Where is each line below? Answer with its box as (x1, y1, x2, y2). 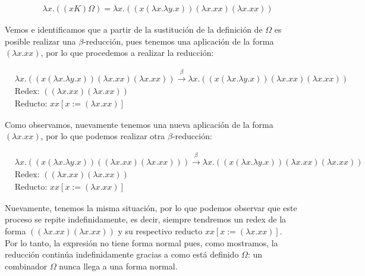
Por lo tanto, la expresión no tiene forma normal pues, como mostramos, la (5, 236, 278, 249)
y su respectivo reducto (118, 224, 203, 237)
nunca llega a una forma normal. (59, 259, 178, 272)
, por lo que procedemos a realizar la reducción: (40, 46, 214, 59)
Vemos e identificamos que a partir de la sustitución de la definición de (5, 23, 263, 36)
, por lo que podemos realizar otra (40, 130, 165, 142)
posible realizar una (5, 34, 76, 47)
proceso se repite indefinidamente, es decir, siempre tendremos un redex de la (5, 213, 287, 225)
